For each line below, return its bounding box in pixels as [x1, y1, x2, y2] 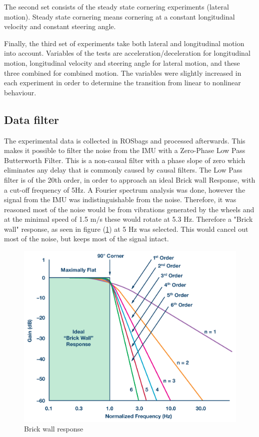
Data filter [4, 111, 59, 127]
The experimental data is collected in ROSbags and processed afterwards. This [4, 135, 245, 145]
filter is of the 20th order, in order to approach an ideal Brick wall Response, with [4, 174, 255, 185]
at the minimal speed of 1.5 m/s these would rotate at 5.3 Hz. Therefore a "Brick [4, 214, 253, 224]
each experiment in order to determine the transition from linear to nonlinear [4, 77, 241, 88]
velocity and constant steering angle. [4, 21, 116, 32]
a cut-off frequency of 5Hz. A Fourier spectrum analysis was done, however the [4, 184, 245, 195]
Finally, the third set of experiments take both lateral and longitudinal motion [4, 38, 244, 48]
